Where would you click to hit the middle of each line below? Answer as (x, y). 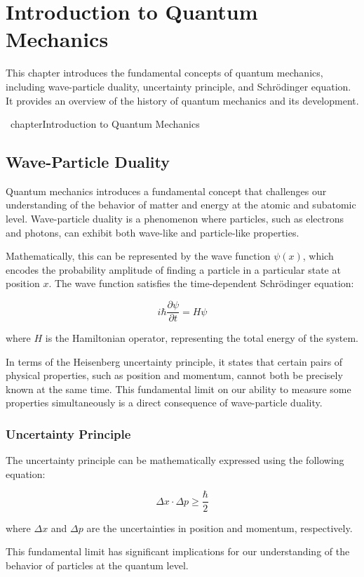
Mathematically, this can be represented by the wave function (138, 256)
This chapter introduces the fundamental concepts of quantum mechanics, (164, 73)
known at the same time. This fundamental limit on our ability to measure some (178, 389)
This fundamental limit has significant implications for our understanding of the (178, 551)
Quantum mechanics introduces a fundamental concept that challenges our (166, 191)
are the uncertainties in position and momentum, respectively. (220, 528)
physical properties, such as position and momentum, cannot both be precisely (174, 375)
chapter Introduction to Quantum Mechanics (105, 124)
